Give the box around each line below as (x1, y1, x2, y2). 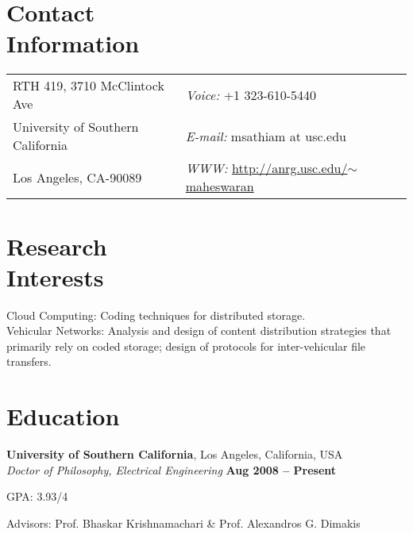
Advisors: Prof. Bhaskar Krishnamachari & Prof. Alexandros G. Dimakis (6, 514, 361, 531)
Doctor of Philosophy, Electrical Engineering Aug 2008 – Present (6, 461, 337, 478)
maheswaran (185, 177, 254, 196)
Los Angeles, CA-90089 (13, 167, 142, 186)
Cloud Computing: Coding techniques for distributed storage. (6, 306, 306, 323)
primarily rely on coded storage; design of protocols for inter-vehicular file (6, 337, 366, 354)
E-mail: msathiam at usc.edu (185, 126, 346, 145)
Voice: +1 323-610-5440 (185, 85, 317, 104)
